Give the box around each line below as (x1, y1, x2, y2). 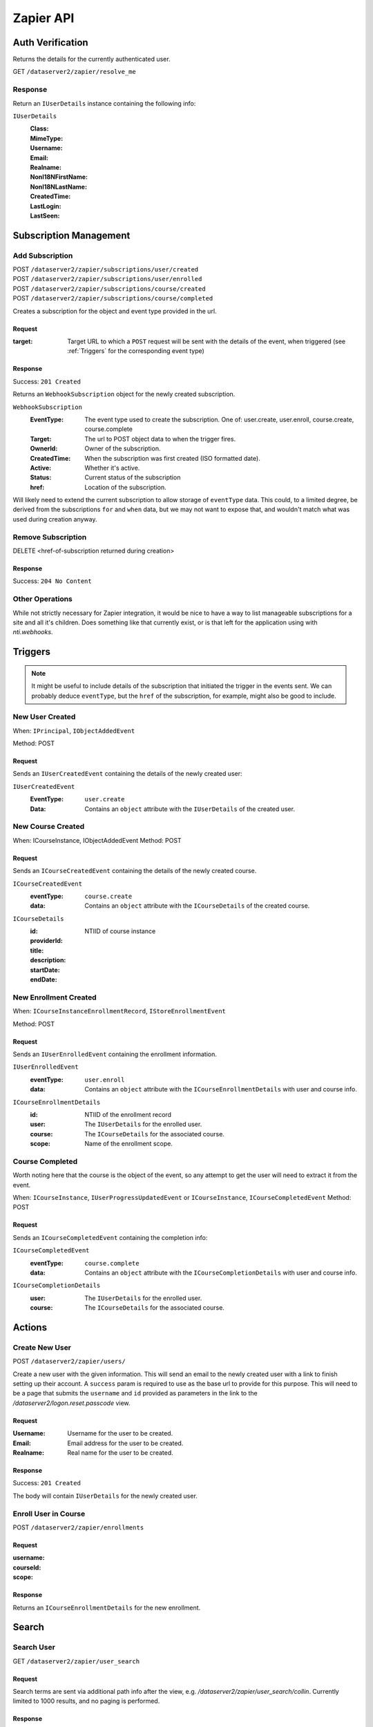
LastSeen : (30, 211, 60, 220)
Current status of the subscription (84, 473, 181, 481)
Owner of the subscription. (84, 444, 161, 452)
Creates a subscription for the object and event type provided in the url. (12, 307, 217, 315)
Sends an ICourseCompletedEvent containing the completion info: (12, 1233, 208, 1241)
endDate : (30, 975, 58, 984)
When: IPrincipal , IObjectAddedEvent (12, 726, 135, 735)
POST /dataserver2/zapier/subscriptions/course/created (12, 284, 207, 293)
